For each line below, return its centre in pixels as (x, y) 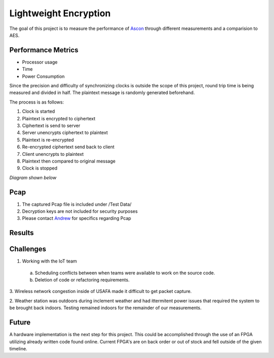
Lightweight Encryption (60, 13)
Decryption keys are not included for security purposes (80, 211)
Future (20, 322)
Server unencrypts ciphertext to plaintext (65, 133)
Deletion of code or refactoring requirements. (82, 280)
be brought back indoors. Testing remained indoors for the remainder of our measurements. (106, 308)
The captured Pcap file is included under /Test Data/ (77, 204)
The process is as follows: (37, 102)
